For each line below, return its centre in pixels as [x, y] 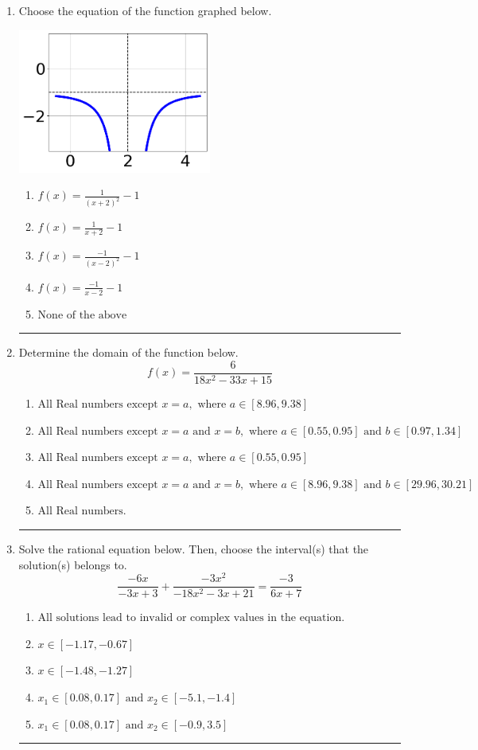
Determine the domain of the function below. [128, 352]
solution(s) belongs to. [73, 564]
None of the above [82, 315]
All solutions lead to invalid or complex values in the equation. [191, 618]
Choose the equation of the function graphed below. [145, 10]
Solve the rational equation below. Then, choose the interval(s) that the [194, 548]
